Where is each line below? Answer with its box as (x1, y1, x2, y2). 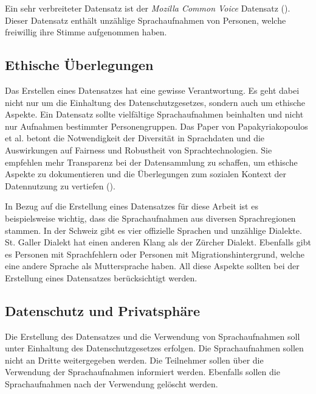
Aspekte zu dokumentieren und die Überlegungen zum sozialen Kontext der (5, 167, 287, 180)
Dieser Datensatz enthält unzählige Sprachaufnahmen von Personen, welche (5, 13, 286, 26)
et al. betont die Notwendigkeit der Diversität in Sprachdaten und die (5, 132, 265, 144)
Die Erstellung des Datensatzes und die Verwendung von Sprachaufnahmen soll (5, 329, 300, 342)
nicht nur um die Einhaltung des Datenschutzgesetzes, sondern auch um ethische (5, 96, 306, 108)
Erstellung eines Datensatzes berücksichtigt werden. (5, 271, 197, 284)
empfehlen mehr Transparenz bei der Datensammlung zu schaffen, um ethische (5, 155, 298, 168)
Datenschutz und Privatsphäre (5, 301, 201, 320)
